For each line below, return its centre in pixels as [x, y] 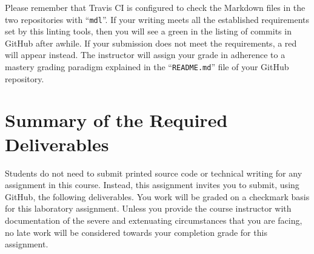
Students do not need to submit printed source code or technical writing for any [154, 173]
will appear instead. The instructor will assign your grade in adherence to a [145, 55]
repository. [25, 78]
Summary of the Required [116, 120]
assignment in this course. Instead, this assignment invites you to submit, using [152, 185]
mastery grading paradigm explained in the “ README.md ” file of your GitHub [147, 67]
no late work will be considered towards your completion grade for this [136, 232]
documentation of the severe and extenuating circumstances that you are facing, [154, 220]
